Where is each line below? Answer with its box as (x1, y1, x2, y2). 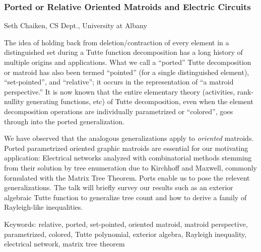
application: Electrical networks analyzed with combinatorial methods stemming (4, 152, 252, 163)
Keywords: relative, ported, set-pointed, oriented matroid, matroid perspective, (4, 218, 248, 229)
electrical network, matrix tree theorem (4, 238, 125, 249)
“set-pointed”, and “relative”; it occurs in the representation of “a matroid (4, 76, 234, 87)
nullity (4, 96, 24, 107)
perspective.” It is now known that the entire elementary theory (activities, (4, 86, 235, 97)
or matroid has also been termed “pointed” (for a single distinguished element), (4, 66, 249, 77)
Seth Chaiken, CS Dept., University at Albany (4, 20, 147, 31)
